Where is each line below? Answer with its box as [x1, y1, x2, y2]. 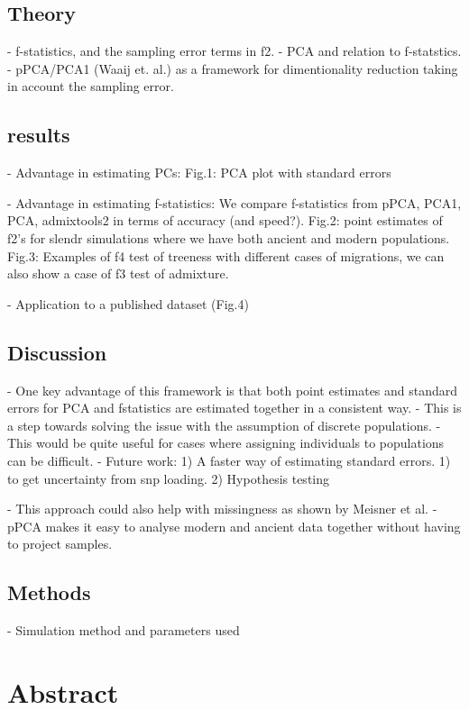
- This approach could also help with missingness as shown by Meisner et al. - [7, 499, 437, 518]
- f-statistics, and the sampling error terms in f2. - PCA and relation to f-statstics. [7, 41, 462, 60]
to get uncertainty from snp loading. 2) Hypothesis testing [7, 469, 330, 487]
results [7, 121, 70, 149]
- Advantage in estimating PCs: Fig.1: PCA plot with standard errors [7, 163, 391, 182]
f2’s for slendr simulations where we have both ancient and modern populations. [7, 228, 450, 247]
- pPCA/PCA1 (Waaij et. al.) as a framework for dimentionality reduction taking [7, 59, 458, 77]
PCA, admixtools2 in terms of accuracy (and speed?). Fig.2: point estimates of [7, 211, 443, 230]
